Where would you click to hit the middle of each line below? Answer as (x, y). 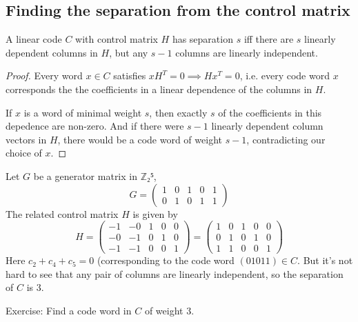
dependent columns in (52, 52)
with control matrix (117, 39)
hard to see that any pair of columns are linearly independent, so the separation (175, 273)
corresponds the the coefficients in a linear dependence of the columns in (159, 89)
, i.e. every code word (285, 76)
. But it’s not (325, 260)
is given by (155, 213)
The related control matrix (62, 213)
